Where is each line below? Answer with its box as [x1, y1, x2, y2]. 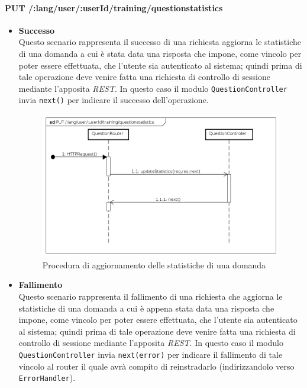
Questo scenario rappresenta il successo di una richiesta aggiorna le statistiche [18, 36, 302, 48]
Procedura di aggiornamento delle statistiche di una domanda [42, 258, 266, 271]
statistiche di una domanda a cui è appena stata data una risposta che [18, 302, 274, 314]
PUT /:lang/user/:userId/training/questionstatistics [5, 1, 223, 14]
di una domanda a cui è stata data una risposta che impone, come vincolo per [18, 47, 302, 59]
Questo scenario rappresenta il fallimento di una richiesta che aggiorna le [18, 290, 283, 302]
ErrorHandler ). [18, 371, 76, 384]
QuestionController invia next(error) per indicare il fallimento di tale [18, 348, 283, 360]
